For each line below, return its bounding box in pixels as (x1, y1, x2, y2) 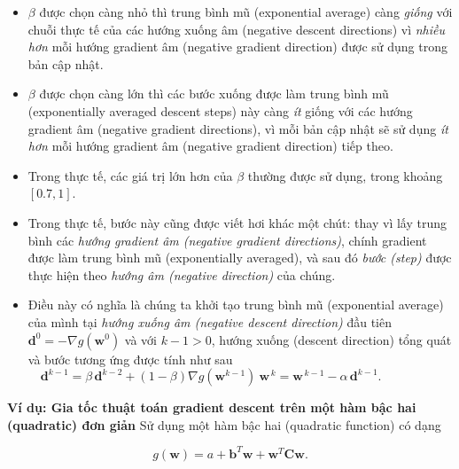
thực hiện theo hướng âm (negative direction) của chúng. (27, 265, 336, 284)
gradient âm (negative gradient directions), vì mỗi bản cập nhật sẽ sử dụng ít (27, 119, 448, 137)
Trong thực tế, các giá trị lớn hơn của (27, 166, 233, 184)
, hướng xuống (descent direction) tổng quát (211, 330, 452, 348)
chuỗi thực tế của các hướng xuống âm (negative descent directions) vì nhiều (27, 20, 445, 38)
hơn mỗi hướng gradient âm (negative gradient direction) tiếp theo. (27, 137, 393, 155)
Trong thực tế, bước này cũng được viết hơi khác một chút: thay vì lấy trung (27, 213, 447, 231)
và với (124, 330, 157, 348)
